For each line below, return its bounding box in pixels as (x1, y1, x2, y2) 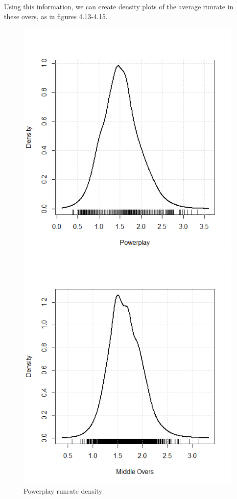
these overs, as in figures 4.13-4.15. (4, 11, 108, 21)
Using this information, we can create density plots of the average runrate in (4, 1, 234, 11)
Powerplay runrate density (24, 485, 103, 496)
